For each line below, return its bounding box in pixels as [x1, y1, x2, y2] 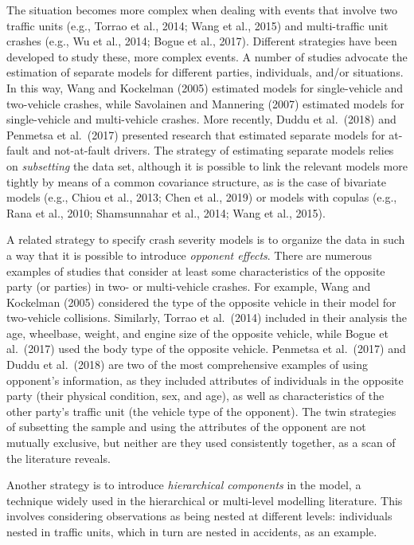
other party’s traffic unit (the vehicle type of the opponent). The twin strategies [6, 402, 396, 419]
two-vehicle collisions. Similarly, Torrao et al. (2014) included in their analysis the [6, 309, 407, 326]
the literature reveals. [6, 449, 111, 466]
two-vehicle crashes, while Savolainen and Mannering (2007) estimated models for [6, 95, 404, 112]
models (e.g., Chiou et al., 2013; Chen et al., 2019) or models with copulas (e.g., [6, 189, 397, 206]
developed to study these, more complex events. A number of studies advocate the [6, 48, 408, 65]
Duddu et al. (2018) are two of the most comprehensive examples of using [6, 356, 368, 373]
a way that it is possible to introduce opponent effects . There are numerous [6, 246, 373, 263]
